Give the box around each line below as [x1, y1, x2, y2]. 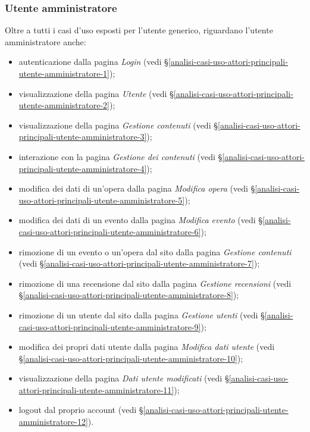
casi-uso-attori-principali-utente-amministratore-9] [18, 320, 201, 333]
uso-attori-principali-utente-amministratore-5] [18, 193, 185, 206]
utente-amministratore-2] [18, 99, 110, 111]
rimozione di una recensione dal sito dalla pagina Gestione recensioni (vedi [18, 277, 292, 289]
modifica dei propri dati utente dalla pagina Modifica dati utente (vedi [18, 340, 275, 353]
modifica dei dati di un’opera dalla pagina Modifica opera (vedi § [18, 182, 255, 195]
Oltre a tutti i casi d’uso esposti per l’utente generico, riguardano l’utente [5, 24, 273, 36]
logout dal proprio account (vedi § [18, 403, 143, 416]
